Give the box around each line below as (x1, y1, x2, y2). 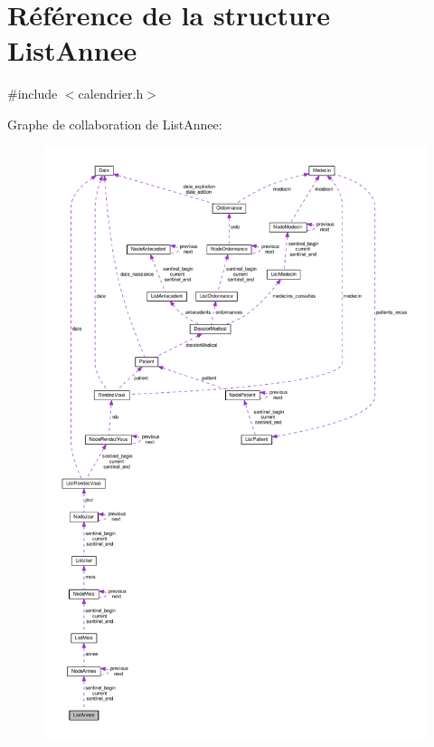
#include (7, 84, 58, 103)
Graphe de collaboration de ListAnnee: (7, 114, 222, 133)
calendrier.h (78, 84, 144, 103)
